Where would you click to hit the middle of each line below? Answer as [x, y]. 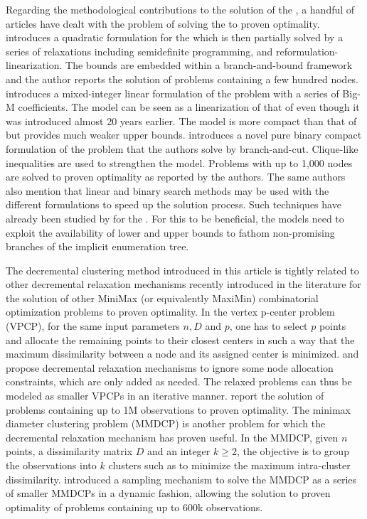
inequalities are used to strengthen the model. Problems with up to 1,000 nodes [179, 162]
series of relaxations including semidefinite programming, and [139, 51]
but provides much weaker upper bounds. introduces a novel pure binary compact [184, 135]
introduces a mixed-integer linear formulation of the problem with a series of [172, 93]
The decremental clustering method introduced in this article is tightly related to [182, 270]
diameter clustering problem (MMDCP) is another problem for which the [166, 423]
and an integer [179, 451]
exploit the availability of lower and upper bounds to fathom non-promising [170, 232]
